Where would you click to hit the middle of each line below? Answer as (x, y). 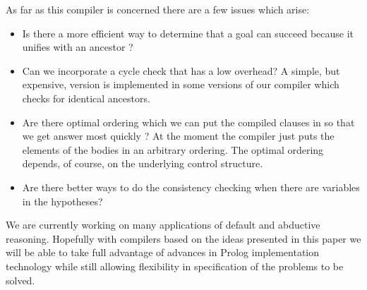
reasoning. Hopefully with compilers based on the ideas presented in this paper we (183, 238)
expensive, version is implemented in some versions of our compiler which (181, 84)
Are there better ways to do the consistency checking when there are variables (191, 187)
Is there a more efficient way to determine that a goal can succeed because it (188, 33)
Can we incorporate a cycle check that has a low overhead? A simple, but (181, 70)
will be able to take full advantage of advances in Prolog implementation (163, 252)
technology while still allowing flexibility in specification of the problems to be (175, 266)
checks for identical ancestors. (86, 98)
